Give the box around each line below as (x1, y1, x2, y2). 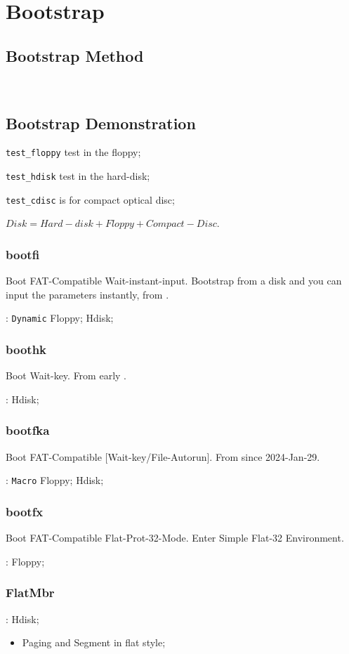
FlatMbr (6, 584, 55, 601)
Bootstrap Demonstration (6, 112, 196, 133)
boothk (6, 340, 47, 358)
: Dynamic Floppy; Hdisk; (6, 310, 114, 325)
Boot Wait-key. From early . (6, 368, 126, 383)
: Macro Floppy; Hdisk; (6, 473, 104, 488)
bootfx (6, 502, 44, 520)
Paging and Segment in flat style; (22, 635, 166, 650)
